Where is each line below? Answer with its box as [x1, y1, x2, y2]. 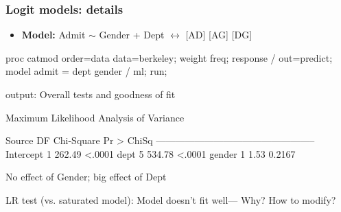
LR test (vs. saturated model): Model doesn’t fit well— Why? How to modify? [5, 192, 336, 207]
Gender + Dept [99, 27, 165, 42]
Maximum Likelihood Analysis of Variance [5, 110, 185, 124]
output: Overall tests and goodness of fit [5, 87, 176, 101]
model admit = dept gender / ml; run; [5, 64, 167, 78]
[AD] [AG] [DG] [185, 27, 252, 42]
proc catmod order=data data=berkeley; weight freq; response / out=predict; [5, 50, 333, 64]
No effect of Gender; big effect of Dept [5, 169, 167, 184]
